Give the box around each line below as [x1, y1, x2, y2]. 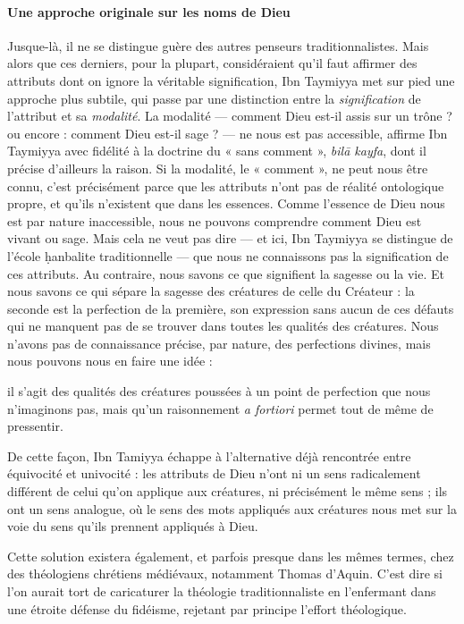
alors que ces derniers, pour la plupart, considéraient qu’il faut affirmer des [7, 54, 418, 72]
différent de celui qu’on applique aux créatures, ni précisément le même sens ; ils [7, 482, 448, 501]
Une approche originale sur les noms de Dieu [7, 2, 291, 21]
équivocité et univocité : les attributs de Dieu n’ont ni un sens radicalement [7, 464, 421, 483]
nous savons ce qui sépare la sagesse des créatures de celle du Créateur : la [7, 282, 415, 300]
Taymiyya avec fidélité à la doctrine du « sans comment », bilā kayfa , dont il [7, 141, 426, 160]
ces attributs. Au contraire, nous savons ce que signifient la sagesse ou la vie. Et [7, 264, 445, 282]
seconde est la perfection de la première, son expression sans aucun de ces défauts [7, 299, 454, 317]
